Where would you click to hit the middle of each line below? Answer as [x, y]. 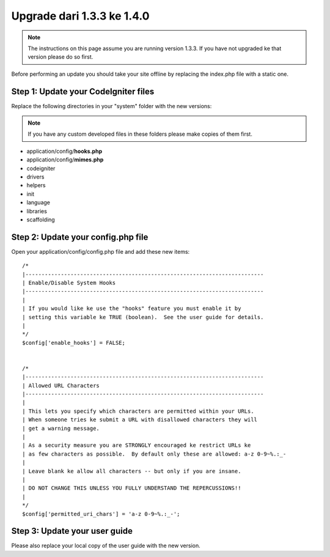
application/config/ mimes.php [65, 160]
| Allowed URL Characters [61, 385]
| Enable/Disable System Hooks [69, 283]
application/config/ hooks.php [64, 151]
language [38, 202]
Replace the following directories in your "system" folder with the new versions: [112, 106]
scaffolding [41, 219]
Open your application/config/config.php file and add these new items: [101, 251]
